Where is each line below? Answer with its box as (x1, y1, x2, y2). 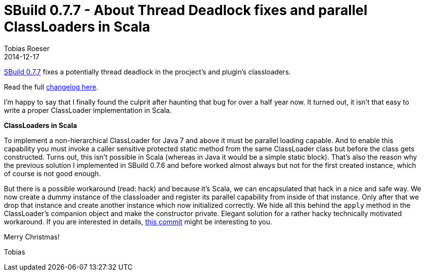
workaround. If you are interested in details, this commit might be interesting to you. (4, 217, 273, 226)
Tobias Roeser (4, 44, 50, 53)
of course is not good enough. (4, 169, 101, 178)
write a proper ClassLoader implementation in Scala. (4, 106, 172, 114)
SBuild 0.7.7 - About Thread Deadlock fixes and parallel (4, 2, 368, 18)
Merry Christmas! (4, 232, 60, 241)
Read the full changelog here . (4, 82, 98, 91)
